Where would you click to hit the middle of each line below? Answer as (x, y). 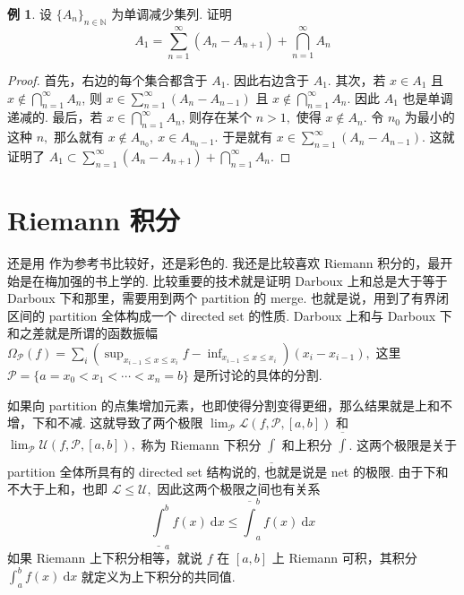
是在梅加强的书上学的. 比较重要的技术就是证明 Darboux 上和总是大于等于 (233, 280)
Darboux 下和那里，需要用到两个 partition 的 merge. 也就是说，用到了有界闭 (228, 298)
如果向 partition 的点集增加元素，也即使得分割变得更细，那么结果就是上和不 (230, 405)
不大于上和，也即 (57, 489)
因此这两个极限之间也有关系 (239, 489)
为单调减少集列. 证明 (172, 13)
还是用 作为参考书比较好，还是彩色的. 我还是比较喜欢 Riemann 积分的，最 (224, 263)
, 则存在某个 (217, 117)
